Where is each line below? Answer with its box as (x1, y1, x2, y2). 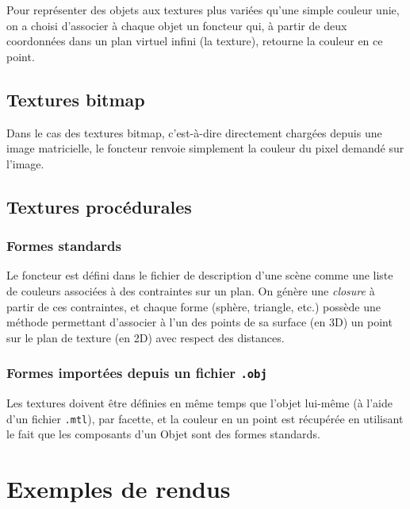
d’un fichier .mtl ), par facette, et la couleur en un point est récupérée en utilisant (6, 410, 404, 426)
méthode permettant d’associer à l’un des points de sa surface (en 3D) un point (6, 314, 393, 330)
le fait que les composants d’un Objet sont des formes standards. (6, 426, 320, 442)
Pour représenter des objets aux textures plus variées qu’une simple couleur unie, (6, 2, 400, 17)
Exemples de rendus (6, 472, 231, 505)
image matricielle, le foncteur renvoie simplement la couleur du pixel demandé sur (6, 140, 404, 156)
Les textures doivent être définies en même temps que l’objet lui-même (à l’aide (6, 395, 393, 411)
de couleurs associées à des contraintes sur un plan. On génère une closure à (6, 282, 375, 299)
